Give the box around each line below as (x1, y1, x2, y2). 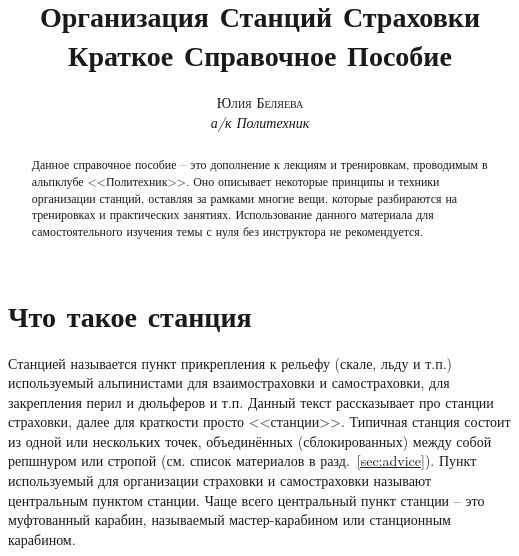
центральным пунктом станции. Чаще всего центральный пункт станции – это (8, 489, 485, 510)
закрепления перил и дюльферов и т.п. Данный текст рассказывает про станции (8, 391, 494, 412)
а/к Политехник (210, 111, 310, 132)
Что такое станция (8, 294, 252, 335)
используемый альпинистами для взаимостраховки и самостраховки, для (8, 372, 450, 393)
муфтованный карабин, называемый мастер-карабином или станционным (8, 509, 451, 530)
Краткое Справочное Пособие (68, 34, 452, 75)
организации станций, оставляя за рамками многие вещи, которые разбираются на (31, 189, 458, 206)
